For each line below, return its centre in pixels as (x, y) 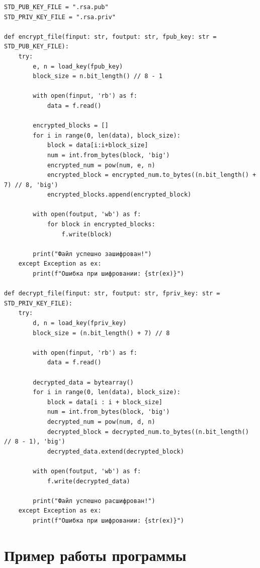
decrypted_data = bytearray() (83, 382)
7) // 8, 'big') (31, 185)
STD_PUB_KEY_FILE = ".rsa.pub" (56, 7)
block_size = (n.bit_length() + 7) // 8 (101, 333)
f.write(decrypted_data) (89, 481)
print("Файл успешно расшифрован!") (94, 501)
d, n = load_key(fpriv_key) (80, 323)
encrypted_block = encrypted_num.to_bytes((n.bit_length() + (152, 175)
